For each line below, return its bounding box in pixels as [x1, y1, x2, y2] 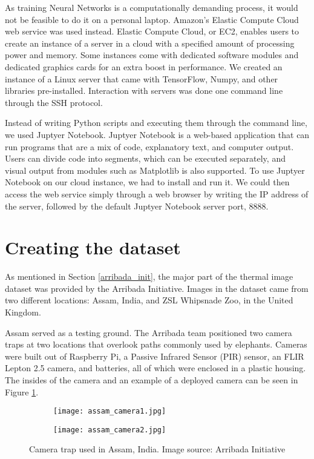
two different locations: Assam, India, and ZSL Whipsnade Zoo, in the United [5, 294, 293, 306]
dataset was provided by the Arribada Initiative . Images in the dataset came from [5, 282, 309, 294]
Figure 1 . [5, 385, 39, 398]
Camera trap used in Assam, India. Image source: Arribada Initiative [29, 443, 286, 455]
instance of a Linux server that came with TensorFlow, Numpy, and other [5, 72, 278, 85]
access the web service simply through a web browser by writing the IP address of [5, 187, 309, 200]
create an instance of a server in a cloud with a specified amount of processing [5, 36, 295, 49]
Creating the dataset [5, 235, 181, 260]
